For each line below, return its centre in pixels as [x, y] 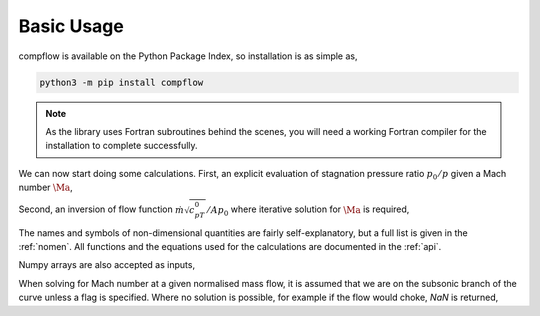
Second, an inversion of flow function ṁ [101, 209]
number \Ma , [46, 187]
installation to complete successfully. [122, 146]
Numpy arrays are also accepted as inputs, [106, 265]
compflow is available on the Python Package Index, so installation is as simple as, [188, 56]
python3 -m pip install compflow [121, 82]
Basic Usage [71, 26]
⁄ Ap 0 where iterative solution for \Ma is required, [308, 210]
